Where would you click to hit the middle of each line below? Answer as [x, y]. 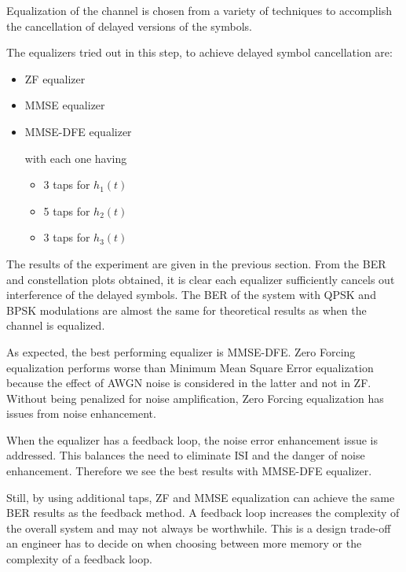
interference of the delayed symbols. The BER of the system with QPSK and [191, 295]
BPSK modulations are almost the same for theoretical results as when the [187, 310]
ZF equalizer [55, 78]
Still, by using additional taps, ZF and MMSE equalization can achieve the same [201, 497]
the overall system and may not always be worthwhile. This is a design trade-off [199, 528]
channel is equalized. [56, 325]
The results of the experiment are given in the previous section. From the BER [196, 263]
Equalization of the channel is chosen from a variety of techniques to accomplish [199, 10]
